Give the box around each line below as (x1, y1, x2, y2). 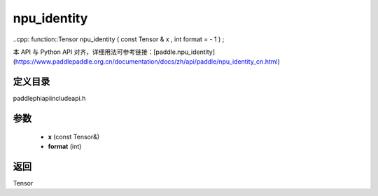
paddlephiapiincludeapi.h (13, 94, 86, 103)
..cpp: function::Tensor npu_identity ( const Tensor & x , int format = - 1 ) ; (13, 35, 225, 43)
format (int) (48, 142, 82, 150)
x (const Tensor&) (48, 132, 100, 141)
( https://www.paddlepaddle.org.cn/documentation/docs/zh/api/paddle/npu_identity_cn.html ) (13, 57, 280, 66)
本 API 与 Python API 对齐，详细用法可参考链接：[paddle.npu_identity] (13, 48, 216, 56)
